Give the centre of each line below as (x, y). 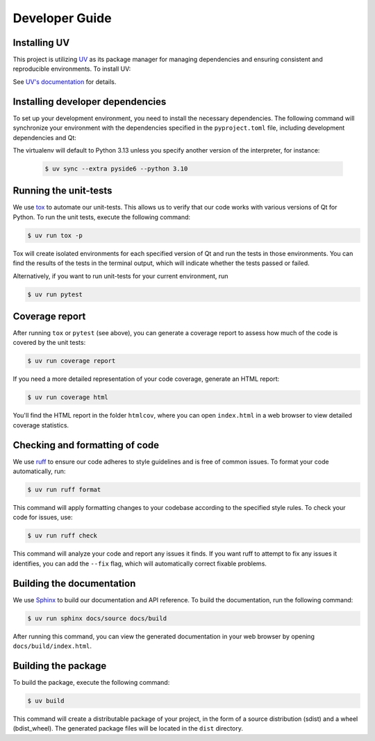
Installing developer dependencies (90, 102)
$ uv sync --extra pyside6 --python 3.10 (116, 169)
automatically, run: (39, 471)
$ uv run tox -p (55, 235)
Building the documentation (74, 583)
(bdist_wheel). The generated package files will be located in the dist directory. (128, 729)
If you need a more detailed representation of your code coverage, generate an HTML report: (146, 379)
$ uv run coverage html (68, 398)
